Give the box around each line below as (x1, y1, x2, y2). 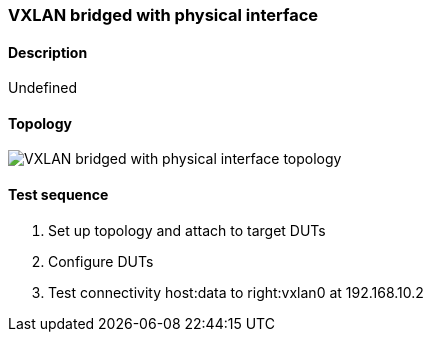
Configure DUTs (48, 252, 154, 270)
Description (8, 43, 88, 61)
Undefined (8, 79, 78, 97)
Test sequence (8, 186, 109, 204)
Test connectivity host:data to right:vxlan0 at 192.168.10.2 (48, 283, 424, 301)
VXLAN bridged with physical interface (8, 5, 319, 25)
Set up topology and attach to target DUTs (48, 221, 326, 239)
